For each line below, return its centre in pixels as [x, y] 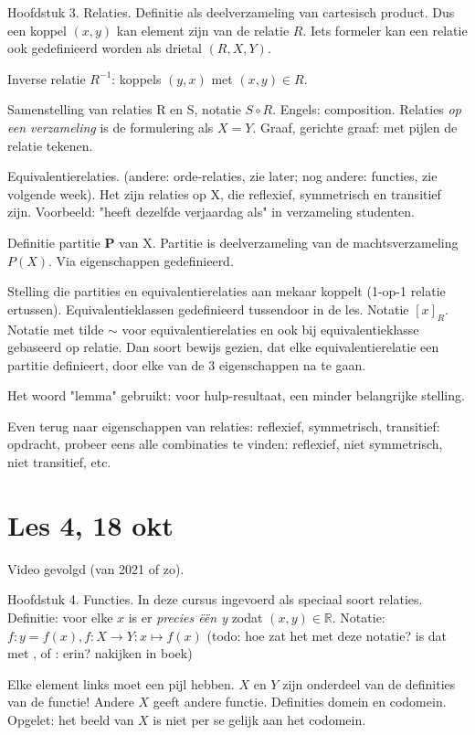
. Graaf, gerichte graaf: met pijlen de [355, 127]
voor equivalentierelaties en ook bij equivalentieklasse [270, 329]
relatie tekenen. [50, 145]
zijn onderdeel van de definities [369, 683]
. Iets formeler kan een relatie [385, 30]
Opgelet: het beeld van [71, 719]
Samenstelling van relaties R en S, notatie [124, 109]
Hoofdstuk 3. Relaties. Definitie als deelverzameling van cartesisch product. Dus [231, 12]
